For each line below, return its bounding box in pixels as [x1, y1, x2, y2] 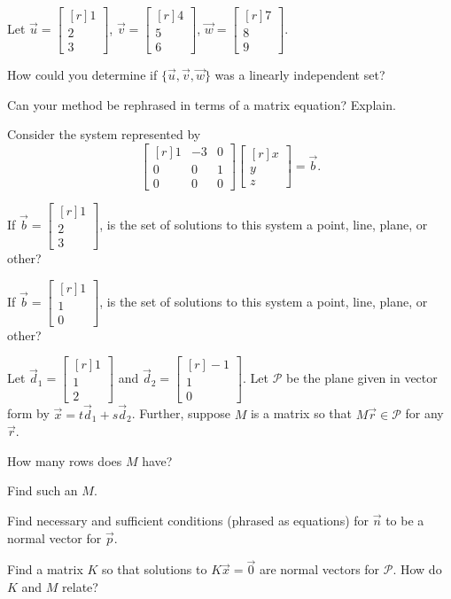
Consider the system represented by [7, 125, 201, 144]
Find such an [7, 481, 78, 500]
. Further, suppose [131, 404, 230, 423]
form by [7, 404, 50, 423]
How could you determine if [7, 66, 158, 84]
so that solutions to [102, 560, 207, 579]
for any [405, 404, 444, 423]
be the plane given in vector [286, 369, 438, 387]
